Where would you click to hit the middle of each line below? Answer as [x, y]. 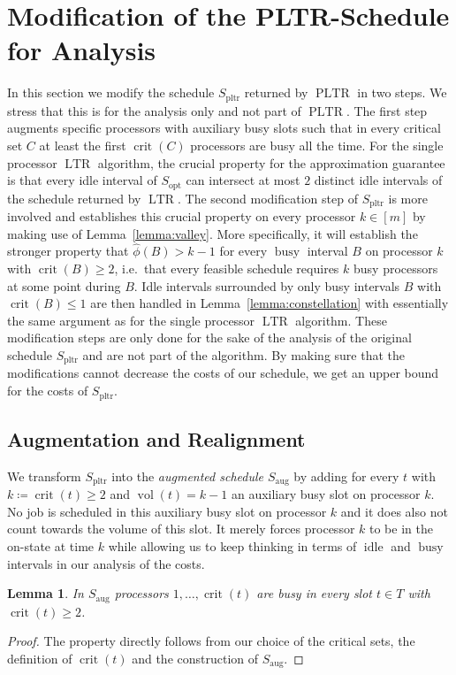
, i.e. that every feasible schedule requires [227, 268]
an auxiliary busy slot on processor [326, 494]
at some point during [64, 285]
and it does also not [394, 511]
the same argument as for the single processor [131, 320]
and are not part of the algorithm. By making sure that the [243, 355]
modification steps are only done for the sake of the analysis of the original [209, 337]
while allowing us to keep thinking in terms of [232, 545]
